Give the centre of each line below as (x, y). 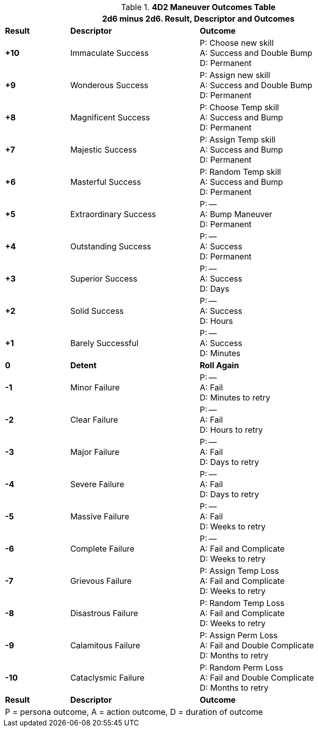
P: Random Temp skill (240, 172)
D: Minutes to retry (235, 397)
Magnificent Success (110, 117)
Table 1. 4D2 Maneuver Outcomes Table (198, 7)
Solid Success (97, 311)
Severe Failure (97, 484)
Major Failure (95, 452)
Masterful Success (106, 182)
